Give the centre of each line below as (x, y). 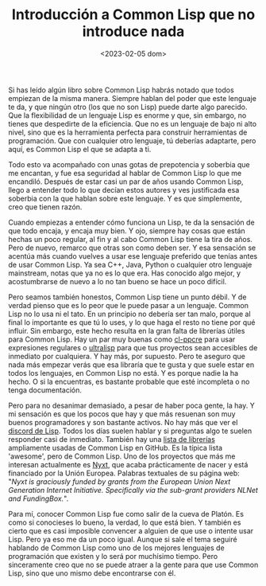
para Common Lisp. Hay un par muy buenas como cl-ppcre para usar (122, 339)
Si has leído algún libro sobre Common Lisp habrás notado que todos (121, 90)
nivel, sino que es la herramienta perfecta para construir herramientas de (128, 132)
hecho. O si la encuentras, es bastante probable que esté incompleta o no (129, 381)
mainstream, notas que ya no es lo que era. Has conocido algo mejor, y (124, 273)
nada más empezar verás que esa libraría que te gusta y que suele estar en (131, 365)
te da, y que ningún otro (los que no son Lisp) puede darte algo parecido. (128, 107)
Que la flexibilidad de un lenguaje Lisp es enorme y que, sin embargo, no (127, 115)
